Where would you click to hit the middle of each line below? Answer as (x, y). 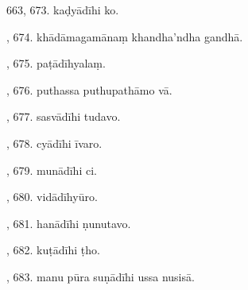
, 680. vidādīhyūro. (52, 197)
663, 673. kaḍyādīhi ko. (63, 10)
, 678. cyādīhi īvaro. (54, 143)
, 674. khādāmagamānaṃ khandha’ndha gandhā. (125, 36)
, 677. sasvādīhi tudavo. (64, 116)
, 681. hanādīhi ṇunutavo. (69, 223)
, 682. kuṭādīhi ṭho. (53, 250)
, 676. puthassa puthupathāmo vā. (89, 89)
